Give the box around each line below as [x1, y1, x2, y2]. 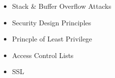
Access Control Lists [12, 50, 74, 60]
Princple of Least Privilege [12, 34, 92, 44]
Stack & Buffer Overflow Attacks [12, 1, 112, 11]
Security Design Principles [12, 17, 91, 27]
